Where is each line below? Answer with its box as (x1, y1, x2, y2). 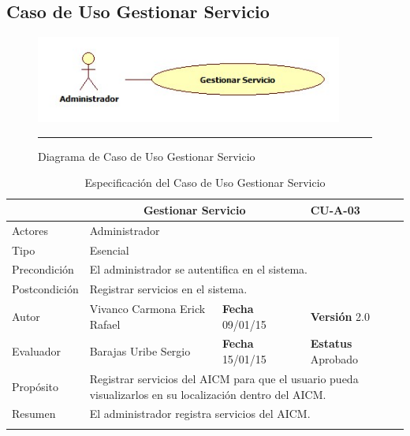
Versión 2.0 (310, 307, 370, 324)
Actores (12, 222, 48, 238)
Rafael (89, 315, 121, 332)
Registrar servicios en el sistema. (89, 281, 248, 297)
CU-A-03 (310, 201, 360, 218)
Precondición (12, 261, 74, 278)
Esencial (89, 241, 129, 258)
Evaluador (12, 343, 61, 360)
